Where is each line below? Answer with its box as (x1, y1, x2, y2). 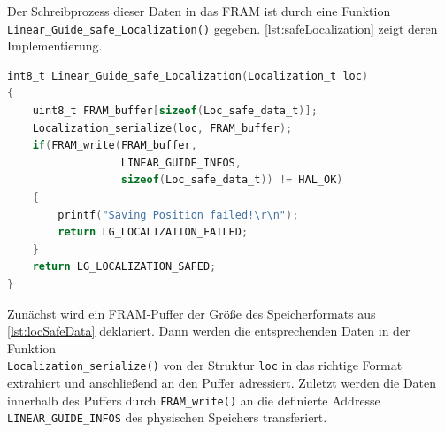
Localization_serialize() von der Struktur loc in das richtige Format (7, 356, 403, 374)
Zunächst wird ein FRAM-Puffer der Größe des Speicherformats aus (7, 304, 376, 322)
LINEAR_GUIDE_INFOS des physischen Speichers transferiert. (7, 408, 327, 427)
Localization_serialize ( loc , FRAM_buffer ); (32, 121, 293, 135)
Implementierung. (7, 36, 103, 55)
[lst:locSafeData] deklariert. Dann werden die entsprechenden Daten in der (7, 321, 410, 340)
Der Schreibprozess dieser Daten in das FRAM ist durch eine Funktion (7, 2, 391, 19)
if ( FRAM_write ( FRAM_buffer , (32, 139, 197, 152)
